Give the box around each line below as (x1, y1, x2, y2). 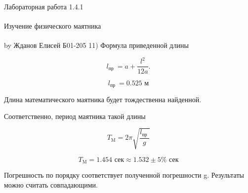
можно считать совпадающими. (4, 179, 98, 190)
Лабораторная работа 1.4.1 (4, 1, 83, 11)
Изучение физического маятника (4, 21, 101, 31)
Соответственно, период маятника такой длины (4, 111, 146, 121)
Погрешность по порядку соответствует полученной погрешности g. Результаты (4, 170, 244, 180)
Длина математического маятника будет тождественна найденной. (4, 94, 202, 104)
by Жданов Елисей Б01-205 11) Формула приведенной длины (4, 40, 189, 50)
